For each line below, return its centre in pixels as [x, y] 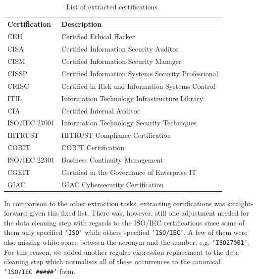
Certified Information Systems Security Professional [140, 73]
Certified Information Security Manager [122, 61]
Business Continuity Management [112, 159]
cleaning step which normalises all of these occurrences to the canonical [112, 261]
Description [82, 24]
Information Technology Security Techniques [129, 123]
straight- [240, 203]
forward [16, 213]
